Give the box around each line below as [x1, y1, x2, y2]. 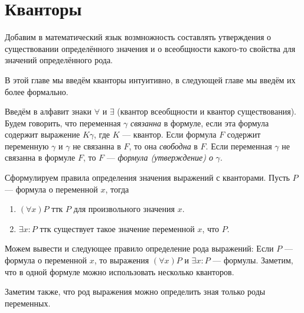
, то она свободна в [129, 139, 198, 152]
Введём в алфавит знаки [5, 105, 92, 118]
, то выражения [94, 254, 149, 266]
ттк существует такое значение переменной [40, 222, 195, 234]
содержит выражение [5, 128, 80, 141]
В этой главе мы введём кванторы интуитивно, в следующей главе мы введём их [5, 73, 296, 86]
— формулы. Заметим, [213, 254, 293, 266]
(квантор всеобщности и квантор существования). [117, 105, 296, 118]
